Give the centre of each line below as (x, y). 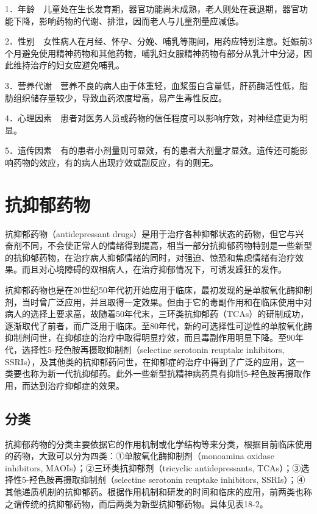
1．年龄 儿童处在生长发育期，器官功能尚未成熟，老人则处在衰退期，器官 (152, 9)
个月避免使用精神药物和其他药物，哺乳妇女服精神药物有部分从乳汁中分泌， (154, 53)
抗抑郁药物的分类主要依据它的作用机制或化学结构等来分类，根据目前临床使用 (158, 444)
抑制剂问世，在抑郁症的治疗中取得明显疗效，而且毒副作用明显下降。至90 (150, 337)
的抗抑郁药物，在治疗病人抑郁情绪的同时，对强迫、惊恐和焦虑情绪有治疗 (150, 257)
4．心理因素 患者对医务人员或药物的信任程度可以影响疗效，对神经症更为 (152, 118)
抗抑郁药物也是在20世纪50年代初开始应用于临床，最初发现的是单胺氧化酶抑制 (158, 290)
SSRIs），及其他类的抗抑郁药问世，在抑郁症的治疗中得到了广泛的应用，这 (151, 361)
